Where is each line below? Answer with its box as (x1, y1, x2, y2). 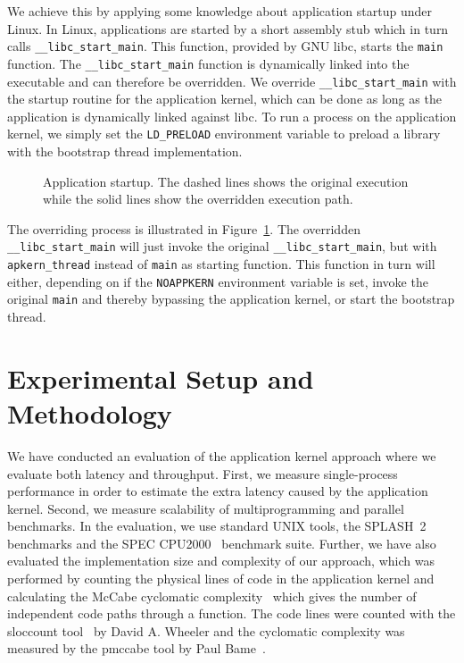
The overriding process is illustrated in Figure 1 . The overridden (7, 219, 360, 238)
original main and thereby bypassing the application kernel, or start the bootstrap (7, 290, 455, 308)
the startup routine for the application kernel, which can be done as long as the (7, 89, 442, 108)
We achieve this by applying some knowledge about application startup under (7, 2, 432, 20)
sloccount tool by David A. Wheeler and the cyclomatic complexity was (7, 621, 405, 640)
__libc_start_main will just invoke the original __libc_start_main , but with (7, 237, 437, 256)
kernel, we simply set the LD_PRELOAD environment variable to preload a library (7, 124, 441, 143)
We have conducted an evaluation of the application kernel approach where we (7, 446, 436, 465)
